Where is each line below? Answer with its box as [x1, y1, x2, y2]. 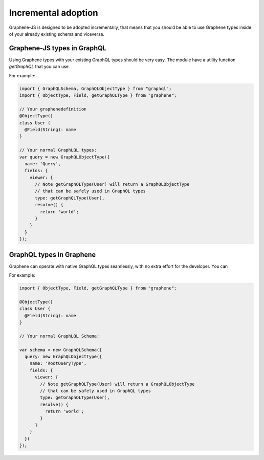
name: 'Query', [24, 161, 61, 166]
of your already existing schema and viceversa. [9, 31, 105, 37]
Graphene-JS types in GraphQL [9, 44, 107, 52]
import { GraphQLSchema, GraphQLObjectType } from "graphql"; [19, 86, 172, 91]
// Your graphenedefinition [19, 106, 87, 112]
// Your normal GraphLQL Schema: [19, 333, 100, 339]
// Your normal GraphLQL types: [19, 147, 97, 153]
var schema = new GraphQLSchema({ [19, 347, 102, 352]
